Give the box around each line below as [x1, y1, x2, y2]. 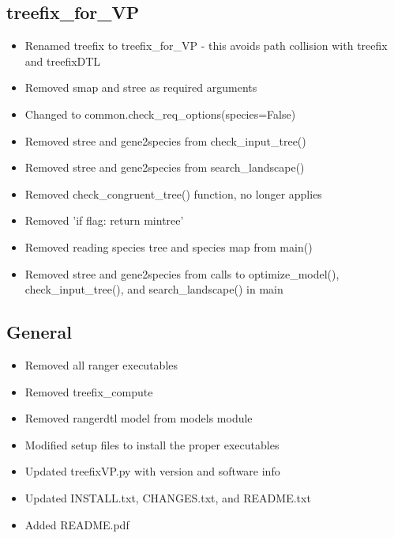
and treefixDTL [24, 52, 101, 69]
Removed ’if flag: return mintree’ [24, 212, 184, 229]
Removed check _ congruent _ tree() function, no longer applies [24, 185, 322, 202]
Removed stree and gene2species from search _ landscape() [24, 159, 305, 176]
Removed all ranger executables [24, 356, 178, 373]
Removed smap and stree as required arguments [24, 79, 257, 96]
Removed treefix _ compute [24, 383, 153, 400]
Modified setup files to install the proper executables [24, 436, 280, 453]
